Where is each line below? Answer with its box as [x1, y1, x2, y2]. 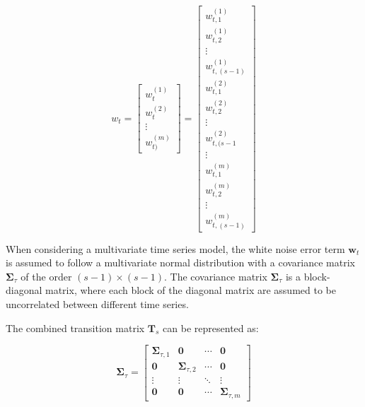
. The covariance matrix [163, 269, 267, 283]
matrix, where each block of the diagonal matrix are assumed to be [45, 283, 336, 297]
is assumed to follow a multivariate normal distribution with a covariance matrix [6, 255, 356, 270]
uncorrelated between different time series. [6, 296, 189, 311]
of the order [21, 269, 72, 283]
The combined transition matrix [6, 320, 145, 335]
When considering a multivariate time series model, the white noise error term [6, 241, 345, 256]
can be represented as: [163, 320, 259, 335]
